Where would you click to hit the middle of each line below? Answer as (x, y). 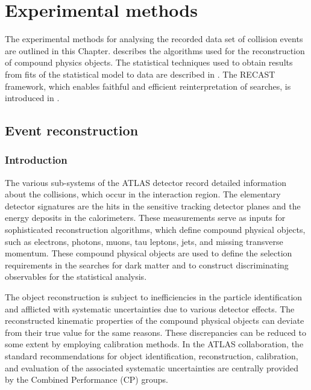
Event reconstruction (72, 130)
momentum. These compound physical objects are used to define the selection (149, 253)
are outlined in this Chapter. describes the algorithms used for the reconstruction (155, 50)
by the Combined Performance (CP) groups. (86, 379)
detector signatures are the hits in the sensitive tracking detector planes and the (153, 206)
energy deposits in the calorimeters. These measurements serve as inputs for (145, 218)
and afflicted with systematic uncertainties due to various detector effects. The (150, 308)
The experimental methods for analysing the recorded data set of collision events (154, 39)
